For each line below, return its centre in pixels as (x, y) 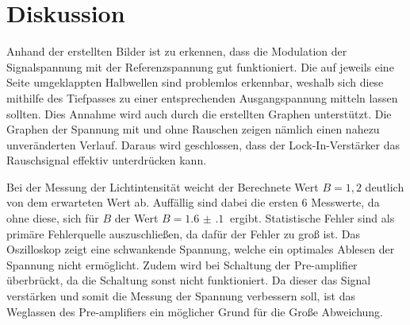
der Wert (136, 218)
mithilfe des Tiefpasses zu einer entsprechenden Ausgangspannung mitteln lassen (202, 97)
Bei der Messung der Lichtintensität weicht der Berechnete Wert (163, 186)
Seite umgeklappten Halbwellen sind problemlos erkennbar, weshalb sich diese (195, 82)
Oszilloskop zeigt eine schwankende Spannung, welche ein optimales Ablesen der (201, 249)
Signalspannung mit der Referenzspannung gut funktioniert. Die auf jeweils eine (200, 66)
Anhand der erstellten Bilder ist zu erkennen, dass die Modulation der (177, 51)
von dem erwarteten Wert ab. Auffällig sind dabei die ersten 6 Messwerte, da (193, 202)
